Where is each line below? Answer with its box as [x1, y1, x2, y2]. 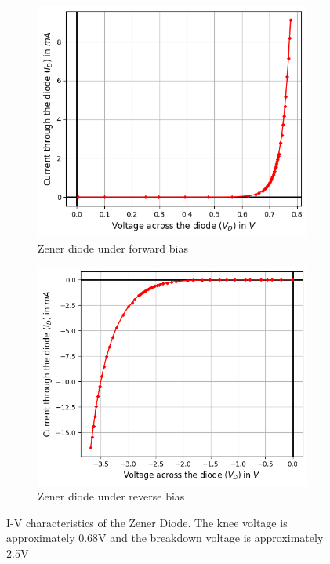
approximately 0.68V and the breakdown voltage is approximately [6, 529, 324, 546]
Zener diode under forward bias [38, 239, 188, 256]
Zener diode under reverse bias [38, 488, 185, 504]
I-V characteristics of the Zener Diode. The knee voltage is [6, 514, 288, 530]
